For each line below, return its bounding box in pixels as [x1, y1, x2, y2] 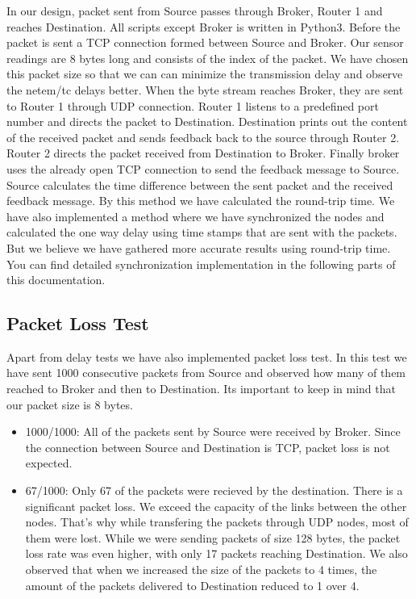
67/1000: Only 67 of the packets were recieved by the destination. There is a [25, 482, 403, 499]
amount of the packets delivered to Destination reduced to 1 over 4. [25, 576, 360, 593]
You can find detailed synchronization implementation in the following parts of [6, 255, 396, 272]
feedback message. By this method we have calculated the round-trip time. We [6, 192, 395, 209]
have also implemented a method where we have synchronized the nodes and [6, 207, 385, 224]
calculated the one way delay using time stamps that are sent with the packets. [6, 224, 397, 241]
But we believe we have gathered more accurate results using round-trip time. [6, 239, 391, 256]
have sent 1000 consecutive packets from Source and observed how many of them [6, 364, 406, 381]
